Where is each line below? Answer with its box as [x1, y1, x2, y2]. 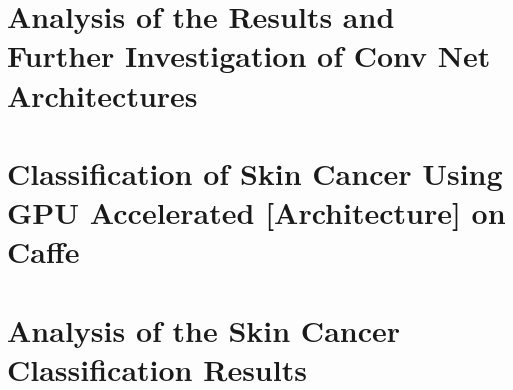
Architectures [7, 74, 198, 115]
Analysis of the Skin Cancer [7, 309, 401, 350]
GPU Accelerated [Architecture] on [7, 192, 506, 233]
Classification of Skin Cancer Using [7, 152, 503, 193]
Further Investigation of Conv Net [7, 35, 491, 76]
